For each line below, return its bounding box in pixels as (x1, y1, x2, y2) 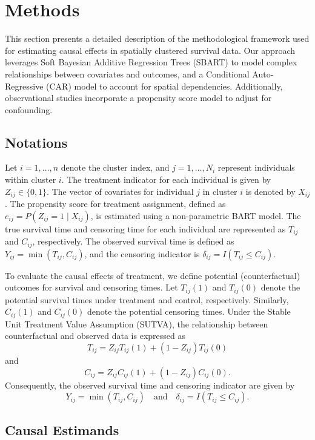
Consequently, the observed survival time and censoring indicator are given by (5, 378, 295, 391)
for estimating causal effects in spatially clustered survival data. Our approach (5, 44, 295, 56)
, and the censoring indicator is (84, 247, 200, 260)
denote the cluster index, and (61, 161, 170, 174)
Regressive (5, 79, 44, 92)
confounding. (5, 103, 53, 116)
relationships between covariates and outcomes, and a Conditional (5, 67, 250, 80)
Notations (5, 133, 68, 151)
